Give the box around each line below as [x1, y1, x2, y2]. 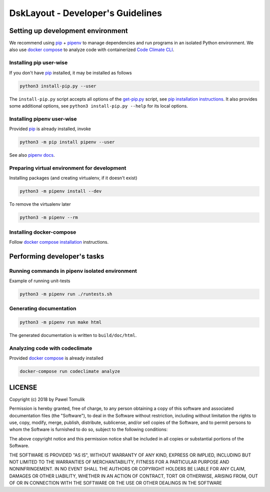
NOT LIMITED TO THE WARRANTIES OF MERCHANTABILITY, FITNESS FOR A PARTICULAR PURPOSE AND [9, 458, 229, 465]
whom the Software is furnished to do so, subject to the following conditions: [9, 426, 168, 432]
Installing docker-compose [9, 228, 76, 235]
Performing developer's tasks [9, 252, 104, 260]
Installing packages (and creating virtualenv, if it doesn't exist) [9, 175, 137, 181]
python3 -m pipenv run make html [19, 319, 102, 325]
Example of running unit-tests [9, 278, 70, 284]
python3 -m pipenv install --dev [19, 188, 102, 194]
